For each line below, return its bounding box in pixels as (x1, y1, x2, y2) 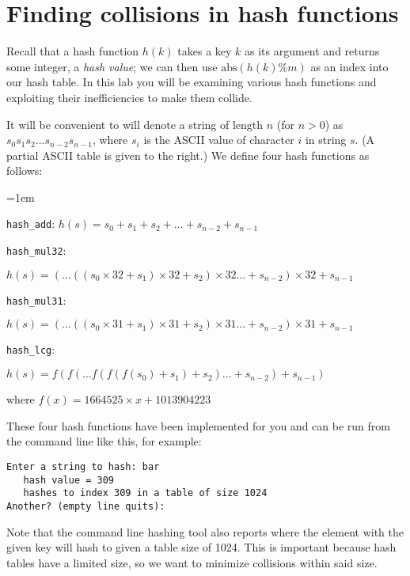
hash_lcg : (6, 341, 55, 358)
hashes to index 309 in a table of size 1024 (23, 487, 268, 499)
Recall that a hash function (6, 43, 139, 59)
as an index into (310, 58, 389, 74)
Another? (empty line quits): (6, 500, 165, 512)
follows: (6, 162, 43, 179)
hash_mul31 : (6, 291, 66, 308)
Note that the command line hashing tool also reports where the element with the (6, 523, 404, 540)
